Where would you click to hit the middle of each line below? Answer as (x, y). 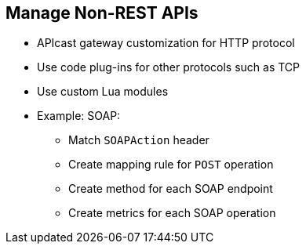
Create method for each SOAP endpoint (171, 189)
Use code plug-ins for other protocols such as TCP (169, 67)
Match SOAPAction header (139, 140)
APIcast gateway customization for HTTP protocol (166, 43)
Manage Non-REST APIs (102, 13)
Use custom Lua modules (103, 92)
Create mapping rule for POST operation (171, 165)
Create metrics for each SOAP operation (172, 213)
